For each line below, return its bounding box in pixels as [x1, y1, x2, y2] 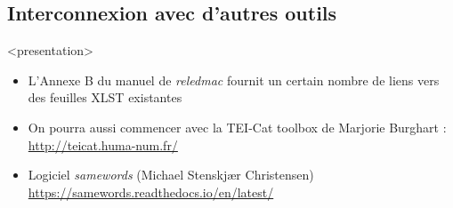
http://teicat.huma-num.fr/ [28, 135, 178, 154]
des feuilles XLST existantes [28, 88, 182, 107]
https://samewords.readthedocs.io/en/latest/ [28, 182, 274, 201]
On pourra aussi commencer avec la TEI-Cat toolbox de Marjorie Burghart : [28, 117, 447, 136]
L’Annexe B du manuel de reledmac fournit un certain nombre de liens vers [28, 70, 440, 89]
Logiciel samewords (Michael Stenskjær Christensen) [28, 165, 314, 184]
